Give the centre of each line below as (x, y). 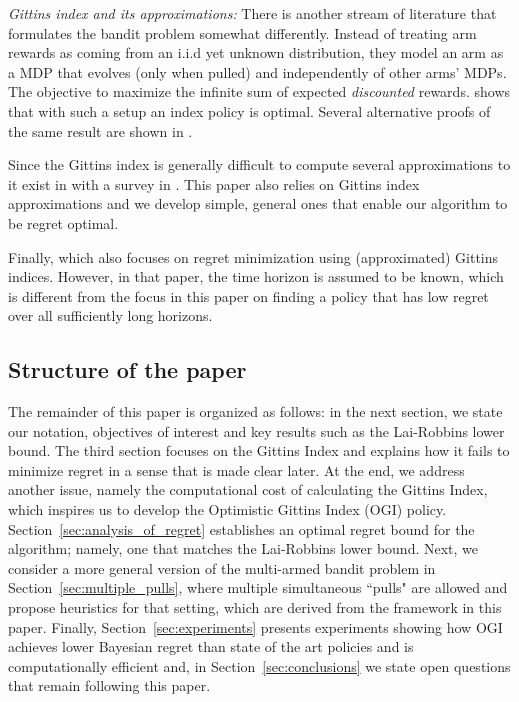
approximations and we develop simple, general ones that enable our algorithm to (258, 203)
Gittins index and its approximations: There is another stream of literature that (252, 13)
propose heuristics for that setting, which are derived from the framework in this (255, 607)
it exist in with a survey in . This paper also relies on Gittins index (214, 183)
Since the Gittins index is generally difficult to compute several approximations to (259, 164)
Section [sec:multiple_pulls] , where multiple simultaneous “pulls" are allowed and (258, 587)
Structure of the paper (127, 369)
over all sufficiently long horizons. (110, 315)
